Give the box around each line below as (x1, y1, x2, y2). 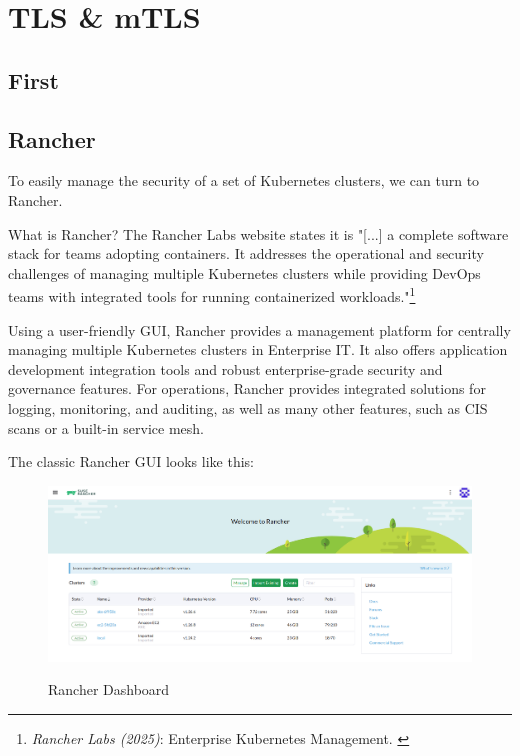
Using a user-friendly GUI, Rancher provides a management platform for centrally (8, 319, 511, 340)
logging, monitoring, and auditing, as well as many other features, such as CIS (8, 397, 488, 418)
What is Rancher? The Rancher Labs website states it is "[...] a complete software (8, 223, 509, 244)
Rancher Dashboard (48, 679, 170, 700)
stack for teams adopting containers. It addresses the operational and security (8, 243, 484, 264)
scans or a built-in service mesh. (8, 417, 204, 438)
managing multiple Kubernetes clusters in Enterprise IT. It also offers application (8, 339, 508, 360)
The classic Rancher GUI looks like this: (8, 451, 254, 472)
